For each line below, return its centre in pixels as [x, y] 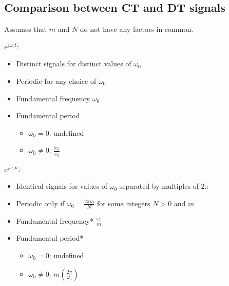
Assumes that [26, 29]
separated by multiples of [159, 186]
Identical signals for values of [62, 186]
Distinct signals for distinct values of [74, 64]
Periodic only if [40, 203]
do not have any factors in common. [137, 29]
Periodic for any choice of [56, 81]
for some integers [123, 203]
